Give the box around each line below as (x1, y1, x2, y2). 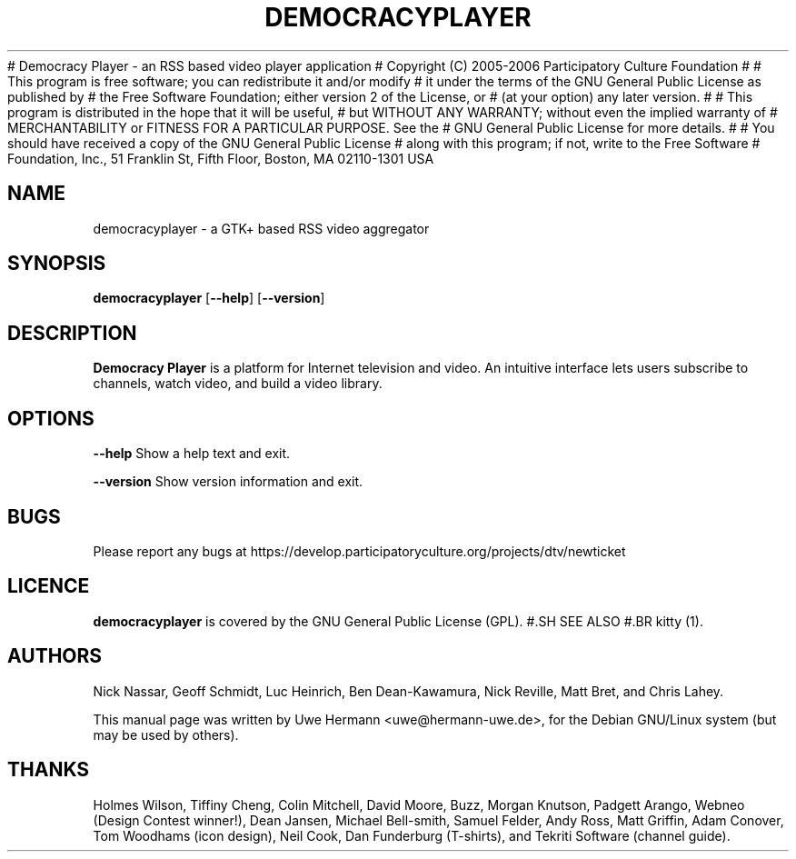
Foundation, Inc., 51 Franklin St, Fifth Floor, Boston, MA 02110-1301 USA (7, 150, 434, 166)
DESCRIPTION (7, 321, 137, 345)
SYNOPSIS (7, 252, 106, 275)
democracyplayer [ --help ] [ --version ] (93, 290, 325, 306)
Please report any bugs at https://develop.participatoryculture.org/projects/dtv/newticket (93, 543, 626, 559)
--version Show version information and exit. (93, 474, 363, 490)
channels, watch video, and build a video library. (93, 375, 383, 392)
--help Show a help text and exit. (93, 445, 291, 462)
